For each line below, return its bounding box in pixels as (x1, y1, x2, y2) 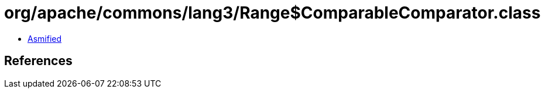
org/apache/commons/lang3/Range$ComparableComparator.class (4, 3, 541, 23)
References (4, 53, 73, 69)
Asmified (28, 33, 62, 44)
